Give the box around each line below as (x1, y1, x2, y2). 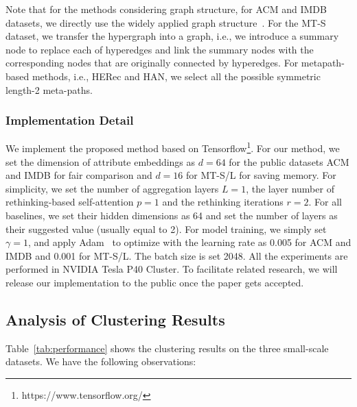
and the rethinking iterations (162, 195, 284, 209)
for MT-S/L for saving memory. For (185, 168, 336, 182)
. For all (308, 195, 342, 209)
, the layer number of (246, 181, 334, 195)
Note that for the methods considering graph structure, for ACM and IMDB (5, 2, 327, 16)
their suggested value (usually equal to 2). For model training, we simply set (5, 221, 327, 236)
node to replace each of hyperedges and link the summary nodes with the (5, 42, 314, 56)
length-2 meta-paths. (5, 82, 93, 97)
